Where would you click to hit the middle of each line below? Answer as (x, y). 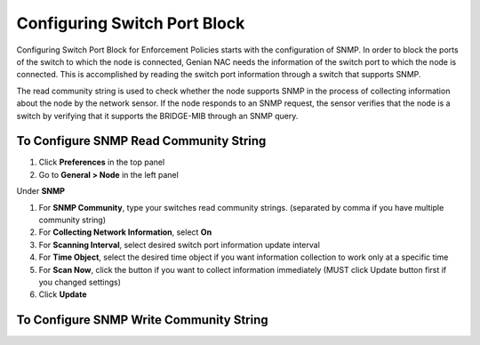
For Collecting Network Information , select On (125, 232)
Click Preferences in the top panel (102, 162)
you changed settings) (80, 282)
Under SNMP (41, 191)
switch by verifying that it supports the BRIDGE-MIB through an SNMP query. (157, 116)
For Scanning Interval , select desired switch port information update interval (179, 245)
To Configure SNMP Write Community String (142, 320)
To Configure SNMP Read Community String (141, 141)
